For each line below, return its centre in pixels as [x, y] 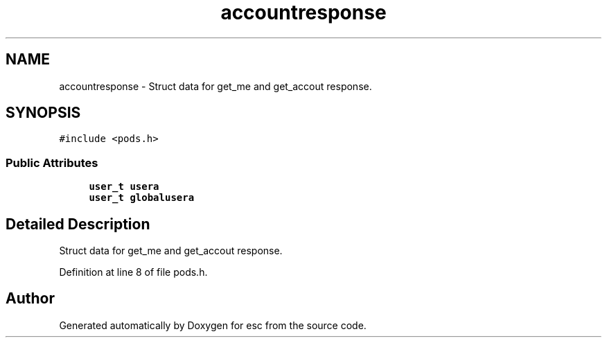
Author [30, 299]
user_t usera [124, 187]
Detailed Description [78, 224]
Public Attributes [52, 162]
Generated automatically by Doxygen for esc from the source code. [213, 325]
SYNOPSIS [43, 113]
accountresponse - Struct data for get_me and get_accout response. [215, 86]
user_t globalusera [142, 198]
